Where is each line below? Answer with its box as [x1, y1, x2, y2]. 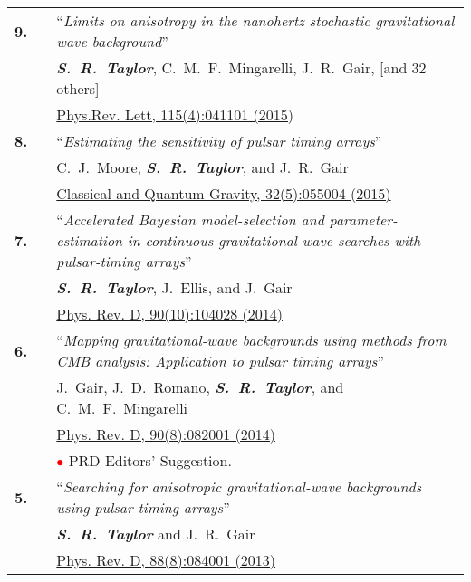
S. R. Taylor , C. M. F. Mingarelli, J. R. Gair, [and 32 [56, 57, 427, 78]
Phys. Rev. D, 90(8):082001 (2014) [56, 424, 275, 444]
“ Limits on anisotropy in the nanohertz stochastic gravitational [56, 10, 455, 31]
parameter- [329, 209, 398, 230]
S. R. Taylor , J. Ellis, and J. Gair [56, 277, 293, 298]
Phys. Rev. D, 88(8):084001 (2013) [56, 549, 275, 570]
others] [56, 78, 100, 99]
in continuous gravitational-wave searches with [127, 230, 421, 251]
